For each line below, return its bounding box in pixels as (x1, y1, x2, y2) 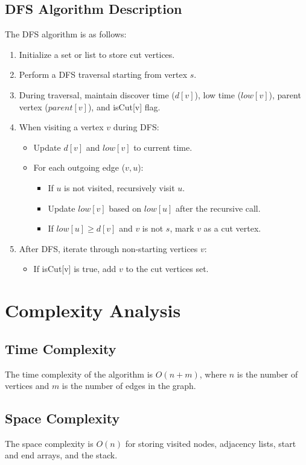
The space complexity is (5, 437, 94, 449)
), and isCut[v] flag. (88, 100, 161, 113)
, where (199, 367, 227, 380)
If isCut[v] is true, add (33, 262, 116, 275)
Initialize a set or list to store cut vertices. (19, 48, 175, 60)
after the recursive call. (176, 201, 261, 214)
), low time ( (194, 88, 241, 101)
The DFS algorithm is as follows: (5, 28, 127, 40)
